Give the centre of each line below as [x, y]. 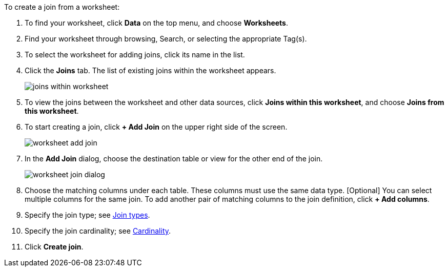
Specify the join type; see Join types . [87, 215]
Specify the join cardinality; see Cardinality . [98, 231]
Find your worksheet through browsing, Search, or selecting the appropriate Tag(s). [166, 39]
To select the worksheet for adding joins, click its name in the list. [135, 55]
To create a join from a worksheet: [62, 7]
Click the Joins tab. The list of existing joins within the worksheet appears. [150, 70]
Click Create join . [54, 247]
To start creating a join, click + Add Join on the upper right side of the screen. [156, 127]
